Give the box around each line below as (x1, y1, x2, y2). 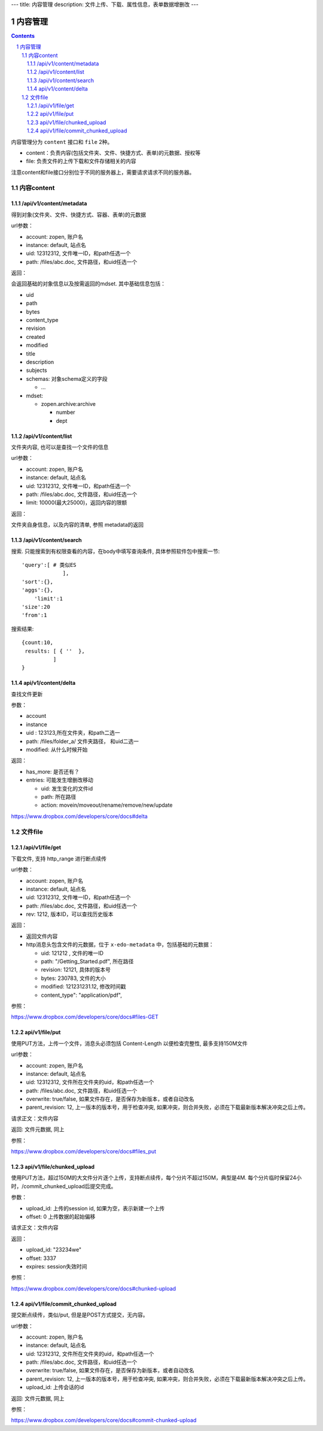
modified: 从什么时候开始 (26, 746, 88, 753)
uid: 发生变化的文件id (41, 784, 93, 792)
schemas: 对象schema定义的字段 (26, 375, 108, 382)
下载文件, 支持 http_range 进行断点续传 (11, 855, 107, 862)
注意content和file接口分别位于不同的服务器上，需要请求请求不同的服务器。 (11, 169, 195, 176)
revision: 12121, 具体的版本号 (41, 966, 111, 973)
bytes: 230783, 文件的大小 (41, 975, 106, 982)
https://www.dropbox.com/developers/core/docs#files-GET (11, 1014, 159, 1021)
